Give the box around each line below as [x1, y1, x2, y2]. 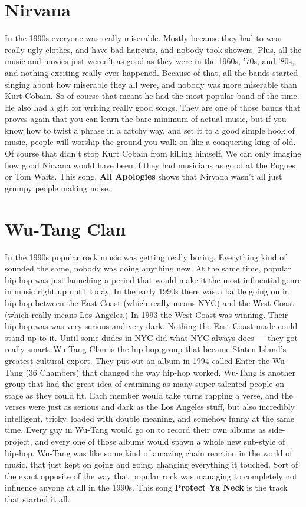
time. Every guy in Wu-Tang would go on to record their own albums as [5, 423, 266, 436]
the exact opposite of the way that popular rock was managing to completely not [5, 469, 298, 482]
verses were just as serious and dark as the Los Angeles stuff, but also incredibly [5, 400, 295, 413]
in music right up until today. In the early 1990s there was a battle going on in [5, 285, 289, 297]
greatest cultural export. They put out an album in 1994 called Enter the [5, 354, 270, 366]
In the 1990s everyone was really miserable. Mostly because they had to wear [5, 32, 283, 44]
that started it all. [5, 493, 70, 505]
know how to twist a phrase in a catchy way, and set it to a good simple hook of [5, 124, 295, 136]
